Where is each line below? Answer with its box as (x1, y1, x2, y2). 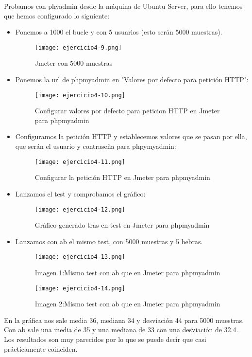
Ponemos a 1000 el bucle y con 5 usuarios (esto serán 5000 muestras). (15, 27, 222, 37)
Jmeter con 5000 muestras (34, 58, 113, 68)
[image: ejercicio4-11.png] (34, 158, 125, 165)
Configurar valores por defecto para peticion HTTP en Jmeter (34, 106, 220, 116)
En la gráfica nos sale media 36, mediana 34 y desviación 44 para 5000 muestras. (4, 315, 244, 325)
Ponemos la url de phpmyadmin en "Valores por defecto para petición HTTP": (15, 74, 249, 85)
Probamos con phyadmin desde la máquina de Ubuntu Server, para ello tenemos (4, 1, 243, 11)
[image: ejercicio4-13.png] (34, 253, 125, 261)
